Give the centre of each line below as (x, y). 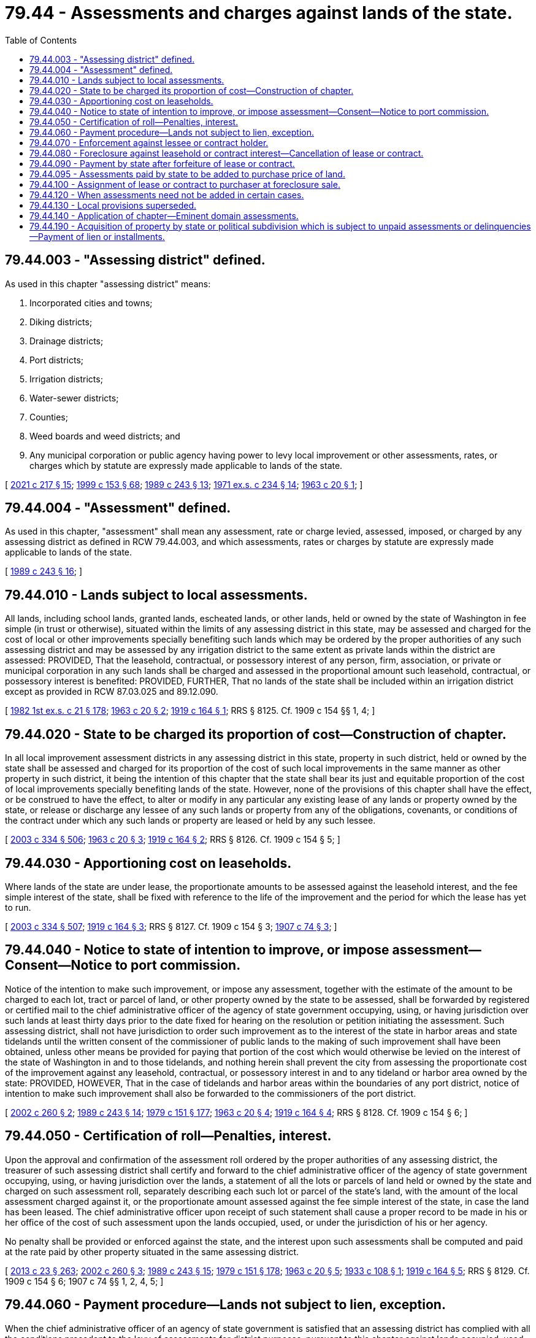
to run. (18, 907)
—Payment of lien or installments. (97, 236)
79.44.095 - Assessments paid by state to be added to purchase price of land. (187, 174)
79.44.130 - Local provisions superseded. (113, 205)
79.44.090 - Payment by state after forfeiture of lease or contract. (162, 163)
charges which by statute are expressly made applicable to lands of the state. (186, 465)
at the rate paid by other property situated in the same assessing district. (152, 1251)
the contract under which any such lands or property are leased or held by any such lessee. (190, 821)
